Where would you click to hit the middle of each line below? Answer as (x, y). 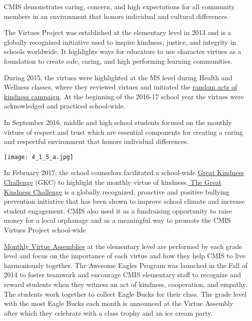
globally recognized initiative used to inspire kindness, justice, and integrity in (120, 42)
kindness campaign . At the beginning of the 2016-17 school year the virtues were (124, 96)
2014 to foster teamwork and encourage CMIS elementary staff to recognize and (123, 275)
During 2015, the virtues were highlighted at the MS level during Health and (118, 77)
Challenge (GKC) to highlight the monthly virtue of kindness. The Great (113, 182)
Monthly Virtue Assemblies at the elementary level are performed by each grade (123, 246)
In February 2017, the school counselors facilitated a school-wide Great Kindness (124, 172)
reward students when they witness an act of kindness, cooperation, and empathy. (126, 284)
